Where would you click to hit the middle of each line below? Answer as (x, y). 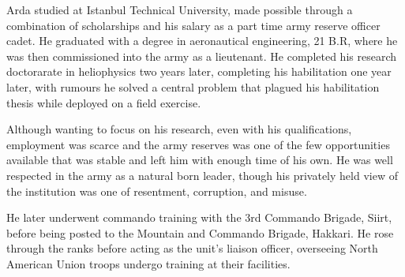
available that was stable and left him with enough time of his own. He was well (200, 160)
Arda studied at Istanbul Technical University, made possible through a (180, 9)
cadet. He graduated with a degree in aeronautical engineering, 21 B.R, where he (202, 41)
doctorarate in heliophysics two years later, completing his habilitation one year (199, 71)
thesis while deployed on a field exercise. (104, 102)
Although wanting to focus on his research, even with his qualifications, (179, 129)
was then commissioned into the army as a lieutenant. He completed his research (202, 56)
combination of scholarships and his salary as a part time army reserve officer (193, 25)
